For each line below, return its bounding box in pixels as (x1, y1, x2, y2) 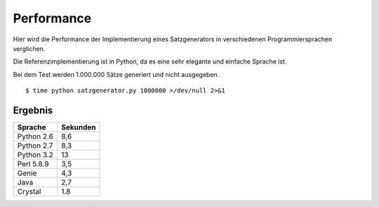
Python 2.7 (17, 141, 53, 150)
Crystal (17, 187, 41, 197)
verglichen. (13, 44, 46, 52)
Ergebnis (13, 104, 53, 116)
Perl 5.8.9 (17, 159, 49, 169)
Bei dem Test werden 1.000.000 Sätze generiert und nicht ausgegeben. (13, 70, 220, 78)
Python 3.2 (17, 150, 54, 160)
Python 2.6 (17, 131, 54, 141)
